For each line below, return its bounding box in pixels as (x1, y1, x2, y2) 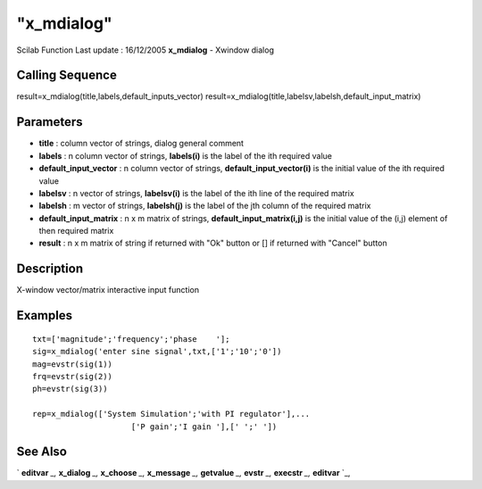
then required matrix (38, 226, 114, 236)
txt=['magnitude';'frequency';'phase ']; (32, 334, 231, 344)
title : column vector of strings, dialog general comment (38, 138, 245, 149)
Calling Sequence (16, 68, 118, 83)
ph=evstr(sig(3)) (32, 384, 108, 394)
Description (16, 261, 84, 277)
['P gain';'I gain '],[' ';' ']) (130, 421, 278, 432)
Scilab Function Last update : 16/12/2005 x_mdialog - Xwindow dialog (16, 45, 274, 55)
